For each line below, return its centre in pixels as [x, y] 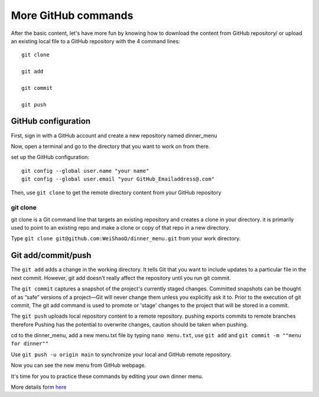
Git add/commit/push [51, 255]
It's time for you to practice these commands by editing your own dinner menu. [107, 376]
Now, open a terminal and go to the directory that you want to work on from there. [110, 146]
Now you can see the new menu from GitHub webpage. [79, 365]
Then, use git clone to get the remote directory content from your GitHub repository [116, 192]
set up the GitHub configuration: [50, 157]
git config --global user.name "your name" [85, 171]
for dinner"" [30, 344]
